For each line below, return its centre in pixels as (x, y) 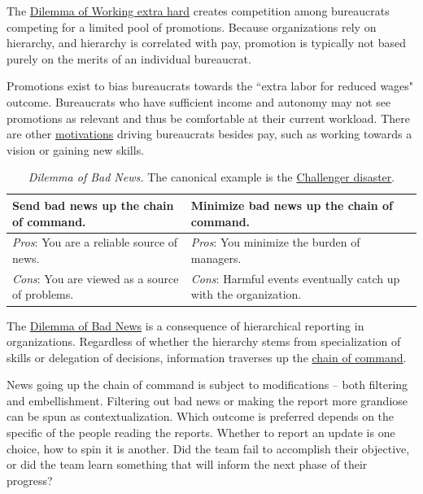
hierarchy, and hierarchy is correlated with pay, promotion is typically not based (206, 43)
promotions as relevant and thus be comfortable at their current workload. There (208, 118)
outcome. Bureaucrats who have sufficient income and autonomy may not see (199, 101)
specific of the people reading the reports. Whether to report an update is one (201, 433)
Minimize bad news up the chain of (292, 205)
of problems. (43, 294)
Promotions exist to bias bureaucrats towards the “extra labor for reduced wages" (210, 86)
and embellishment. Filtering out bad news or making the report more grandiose (207, 400)
